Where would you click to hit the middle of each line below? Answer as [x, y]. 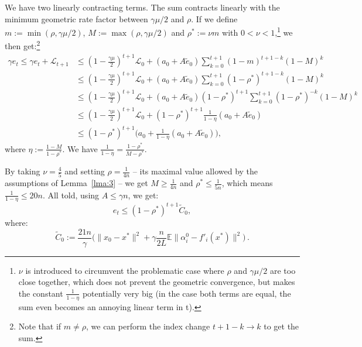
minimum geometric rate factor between [76, 18]
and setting [85, 171]
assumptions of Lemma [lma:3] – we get [76, 183]
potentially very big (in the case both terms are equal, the [187, 293]
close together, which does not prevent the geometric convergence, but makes [157, 282]
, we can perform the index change [148, 326]
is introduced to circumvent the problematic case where [125, 270]
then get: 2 [23, 45]
